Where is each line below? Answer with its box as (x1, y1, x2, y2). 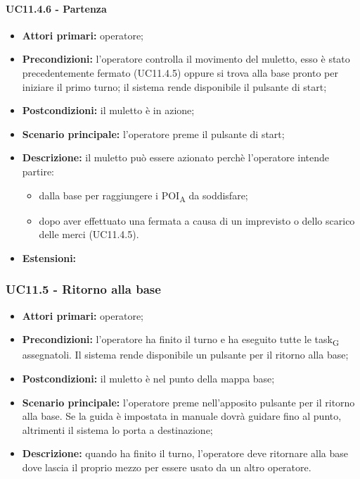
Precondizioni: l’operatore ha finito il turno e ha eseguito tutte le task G (22, 332, 340, 349)
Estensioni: (22, 250, 77, 265)
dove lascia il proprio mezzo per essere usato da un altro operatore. (22, 459, 311, 474)
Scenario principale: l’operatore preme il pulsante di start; (22, 126, 285, 141)
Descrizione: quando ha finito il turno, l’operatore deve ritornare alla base (22, 446, 348, 461)
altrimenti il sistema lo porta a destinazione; (22, 422, 213, 437)
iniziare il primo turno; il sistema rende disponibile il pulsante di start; (22, 79, 327, 94)
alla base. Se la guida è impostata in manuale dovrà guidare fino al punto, (22, 409, 342, 423)
